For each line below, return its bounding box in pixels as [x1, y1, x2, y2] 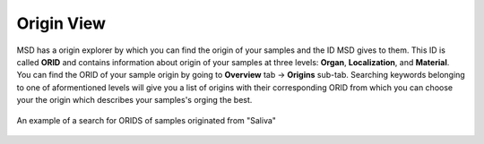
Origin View [16, 13, 107, 33]
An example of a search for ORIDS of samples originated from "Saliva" [16, 114, 277, 125]
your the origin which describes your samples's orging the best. [16, 95, 253, 106]
